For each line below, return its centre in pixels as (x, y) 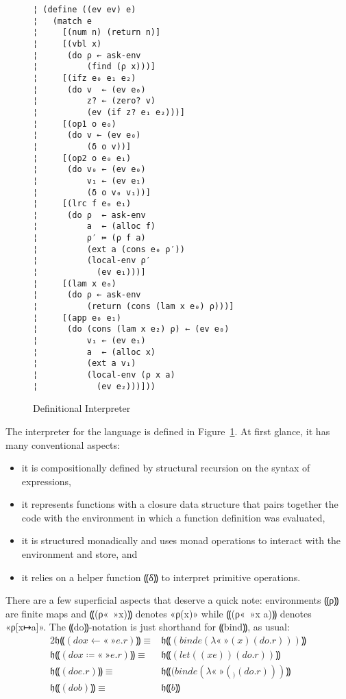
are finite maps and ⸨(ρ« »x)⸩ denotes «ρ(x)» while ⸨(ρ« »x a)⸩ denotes (159, 613)
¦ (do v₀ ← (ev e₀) (89, 170)
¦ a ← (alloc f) (94, 226)
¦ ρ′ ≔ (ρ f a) (89, 238)
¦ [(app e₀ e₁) (77, 318)
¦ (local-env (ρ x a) (104, 375)
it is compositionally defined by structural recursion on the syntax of (166, 468)
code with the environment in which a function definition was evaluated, (173, 517)
